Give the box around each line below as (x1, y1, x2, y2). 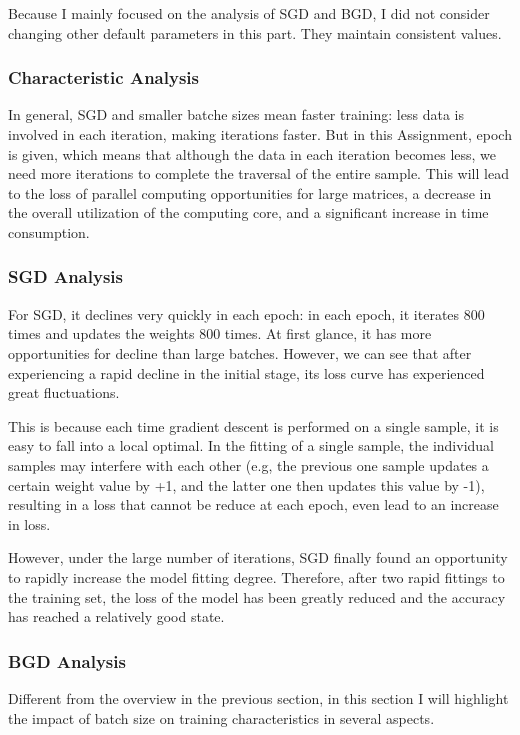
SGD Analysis (8, 264, 123, 289)
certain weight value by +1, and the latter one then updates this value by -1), (8, 474, 485, 495)
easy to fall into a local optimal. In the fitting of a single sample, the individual (8, 435, 494, 456)
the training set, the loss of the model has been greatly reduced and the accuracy (8, 586, 506, 607)
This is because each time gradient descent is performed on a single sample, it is (8, 415, 499, 436)
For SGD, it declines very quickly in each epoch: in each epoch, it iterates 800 (8, 303, 485, 324)
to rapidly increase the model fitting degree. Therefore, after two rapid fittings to (8, 566, 505, 587)
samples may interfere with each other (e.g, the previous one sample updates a (8, 454, 489, 475)
